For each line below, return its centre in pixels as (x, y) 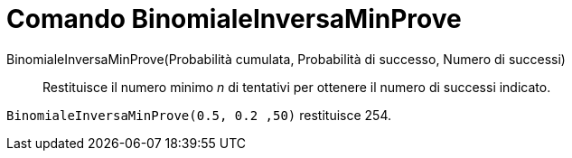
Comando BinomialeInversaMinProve (234, 19)
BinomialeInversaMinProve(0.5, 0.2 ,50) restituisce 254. (199, 115)
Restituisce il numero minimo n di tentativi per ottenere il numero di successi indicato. (297, 87)
